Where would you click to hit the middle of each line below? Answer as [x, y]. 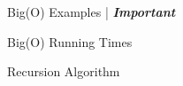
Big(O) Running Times [70, 41]
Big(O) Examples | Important [91, 12]
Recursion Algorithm [64, 71]
